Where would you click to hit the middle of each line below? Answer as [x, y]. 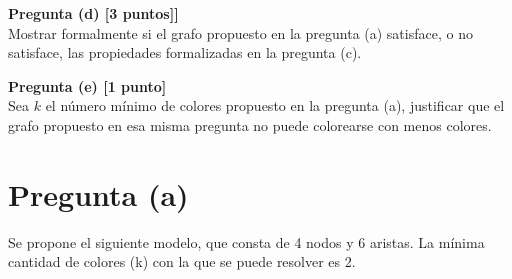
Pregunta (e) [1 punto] [87, 85]
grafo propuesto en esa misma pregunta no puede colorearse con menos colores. [250, 124]
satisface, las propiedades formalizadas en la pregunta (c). [185, 52]
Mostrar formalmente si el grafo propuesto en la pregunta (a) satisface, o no [240, 32]
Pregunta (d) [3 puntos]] [93, 13]
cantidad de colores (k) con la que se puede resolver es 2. [182, 261]
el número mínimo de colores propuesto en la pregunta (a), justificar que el [275, 105]
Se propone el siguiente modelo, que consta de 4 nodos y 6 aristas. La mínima [246, 241]
